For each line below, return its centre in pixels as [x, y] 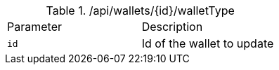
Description [172, 27]
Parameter [34, 27]
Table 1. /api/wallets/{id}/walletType [140, 10]
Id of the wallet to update [208, 43]
